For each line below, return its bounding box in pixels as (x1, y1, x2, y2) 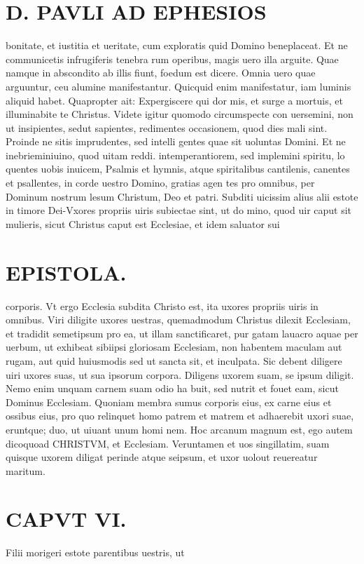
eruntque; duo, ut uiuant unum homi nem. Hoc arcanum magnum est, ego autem (6, 422, 353, 436)
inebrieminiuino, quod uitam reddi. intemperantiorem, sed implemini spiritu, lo (6, 147, 345, 162)
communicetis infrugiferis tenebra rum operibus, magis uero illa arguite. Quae (6, 51, 339, 66)
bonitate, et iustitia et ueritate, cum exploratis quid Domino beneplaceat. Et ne (6, 38, 348, 53)
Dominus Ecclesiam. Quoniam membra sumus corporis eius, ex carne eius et (6, 394, 332, 409)
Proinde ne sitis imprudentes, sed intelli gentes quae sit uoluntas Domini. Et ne (6, 134, 346, 149)
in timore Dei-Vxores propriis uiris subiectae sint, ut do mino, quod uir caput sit (6, 203, 352, 217)
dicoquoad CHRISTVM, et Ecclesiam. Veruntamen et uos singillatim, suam (6, 436, 330, 450)
